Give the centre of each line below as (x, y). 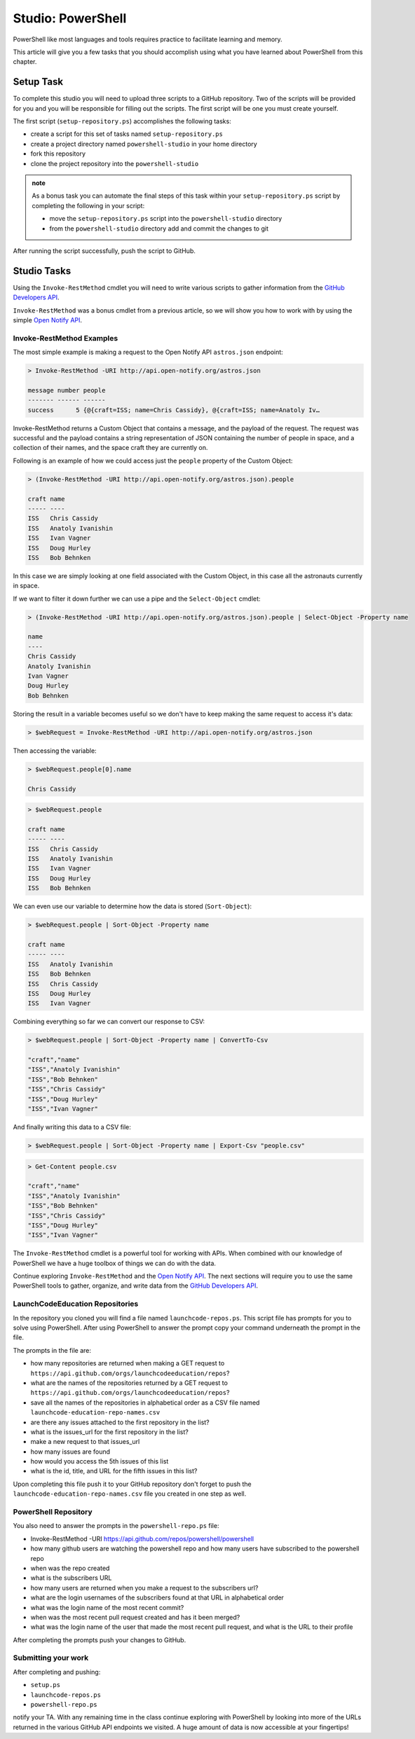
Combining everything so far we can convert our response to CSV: (109, 1022)
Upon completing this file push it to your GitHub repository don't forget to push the (132, 1484)
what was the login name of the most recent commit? (107, 1607)
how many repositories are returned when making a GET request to (128, 1363)
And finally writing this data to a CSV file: (72, 1127)
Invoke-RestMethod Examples (66, 338)
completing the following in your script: (88, 205)
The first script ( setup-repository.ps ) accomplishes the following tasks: (122, 121)
